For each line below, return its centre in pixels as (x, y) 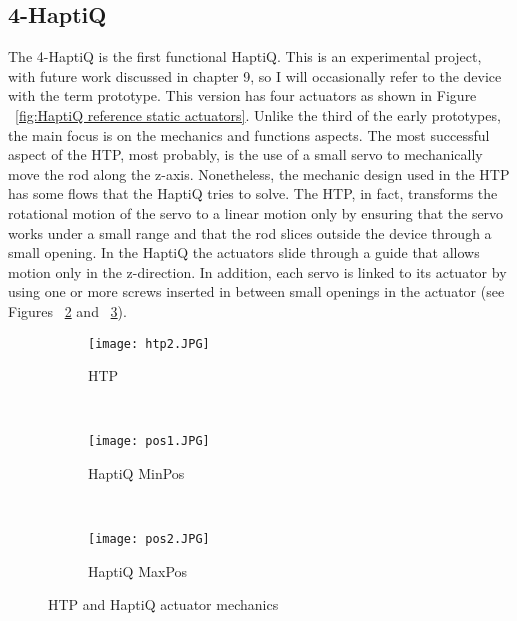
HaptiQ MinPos (136, 473)
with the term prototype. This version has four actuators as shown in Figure (242, 95)
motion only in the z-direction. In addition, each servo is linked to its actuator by (257, 271)
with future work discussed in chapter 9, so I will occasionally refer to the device (255, 75)
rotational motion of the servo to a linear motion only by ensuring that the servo (256, 212)
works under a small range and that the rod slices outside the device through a (250, 232)
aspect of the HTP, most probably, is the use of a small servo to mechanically (245, 154)
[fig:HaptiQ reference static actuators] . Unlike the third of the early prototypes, (258, 114)
